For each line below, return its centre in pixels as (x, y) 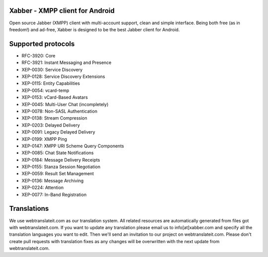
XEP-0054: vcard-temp (45, 90)
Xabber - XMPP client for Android (62, 11)
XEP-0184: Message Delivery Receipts (61, 160)
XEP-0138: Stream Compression (54, 118)
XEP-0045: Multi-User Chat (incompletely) (65, 104)
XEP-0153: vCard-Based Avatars (55, 97)
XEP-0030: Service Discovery (52, 69)
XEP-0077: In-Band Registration (54, 194)
